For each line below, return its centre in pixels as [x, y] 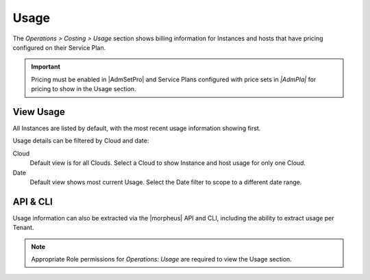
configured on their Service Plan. [59, 47]
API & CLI [33, 202]
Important [46, 67]
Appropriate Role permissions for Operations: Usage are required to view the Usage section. [162, 259]
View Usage [39, 112]
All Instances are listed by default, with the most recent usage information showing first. [137, 128]
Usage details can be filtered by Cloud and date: [81, 141]
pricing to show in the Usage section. [84, 89]
